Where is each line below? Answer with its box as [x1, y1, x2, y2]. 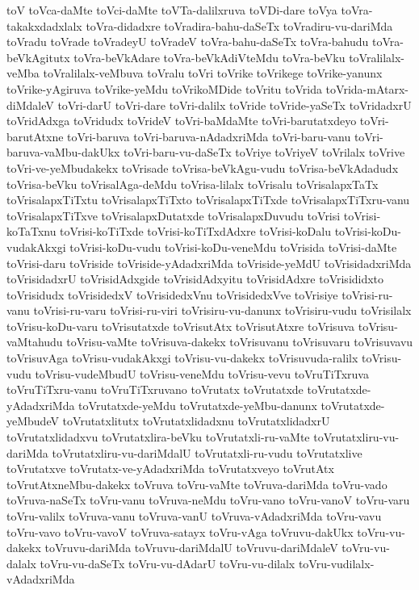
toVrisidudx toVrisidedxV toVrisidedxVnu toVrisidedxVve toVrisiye [6, 286, 338, 303]
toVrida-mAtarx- [325, 80, 409, 97]
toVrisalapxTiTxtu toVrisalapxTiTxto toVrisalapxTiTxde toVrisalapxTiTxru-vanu [6, 191, 410, 208]
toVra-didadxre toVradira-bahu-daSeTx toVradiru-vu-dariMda [86, 17, 393, 34]
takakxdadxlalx [6, 17, 82, 34]
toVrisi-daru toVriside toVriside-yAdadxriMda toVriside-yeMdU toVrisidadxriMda [6, 254, 412, 271]
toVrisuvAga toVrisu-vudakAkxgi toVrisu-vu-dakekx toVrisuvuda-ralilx [6, 349, 358, 366]
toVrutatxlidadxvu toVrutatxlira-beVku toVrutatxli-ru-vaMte [6, 429, 310, 446]
